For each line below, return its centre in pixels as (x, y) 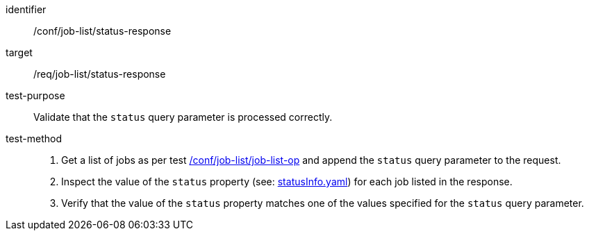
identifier (26, 9)
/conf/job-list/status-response (102, 31)
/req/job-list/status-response (100, 74)
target (19, 52)
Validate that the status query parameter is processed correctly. (183, 117)
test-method (34, 138)
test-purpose (35, 95)
